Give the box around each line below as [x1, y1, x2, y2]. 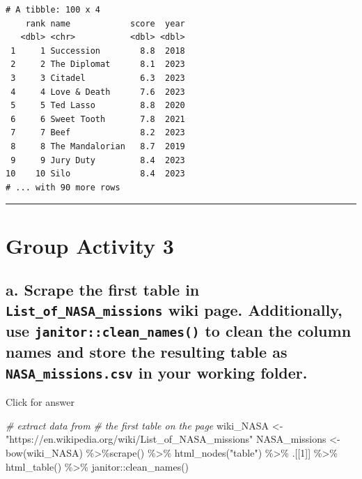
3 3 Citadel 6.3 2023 [10, 73, 185, 83]
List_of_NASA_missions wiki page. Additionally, [6, 299, 343, 321]
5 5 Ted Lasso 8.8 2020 [10, 100, 185, 111]
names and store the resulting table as [6, 341, 288, 363]
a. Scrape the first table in [6, 279, 200, 301]
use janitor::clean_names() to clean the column [6, 320, 352, 342]
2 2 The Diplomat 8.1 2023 [10, 59, 185, 70]
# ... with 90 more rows [6, 182, 120, 192]
